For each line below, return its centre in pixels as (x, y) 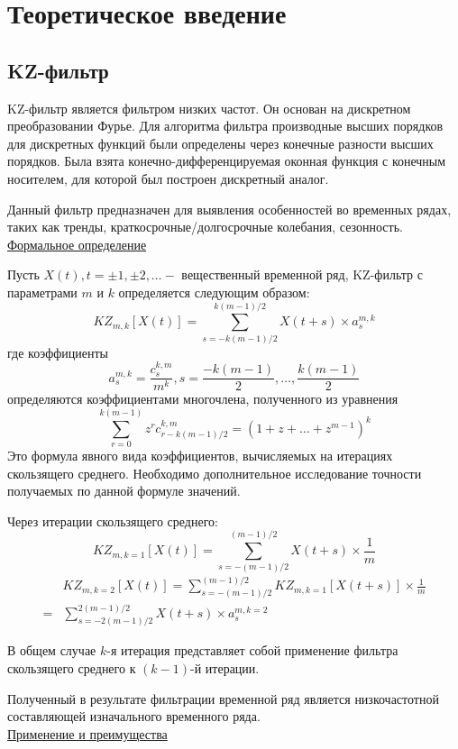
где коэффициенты (58, 352)
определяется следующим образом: (214, 292)
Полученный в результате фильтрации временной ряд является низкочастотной (223, 698)
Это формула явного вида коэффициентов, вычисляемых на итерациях (200, 455)
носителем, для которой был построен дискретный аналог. (168, 178)
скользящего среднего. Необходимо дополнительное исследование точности (215, 473)
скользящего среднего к (72, 667)
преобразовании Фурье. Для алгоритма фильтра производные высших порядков (225, 126)
